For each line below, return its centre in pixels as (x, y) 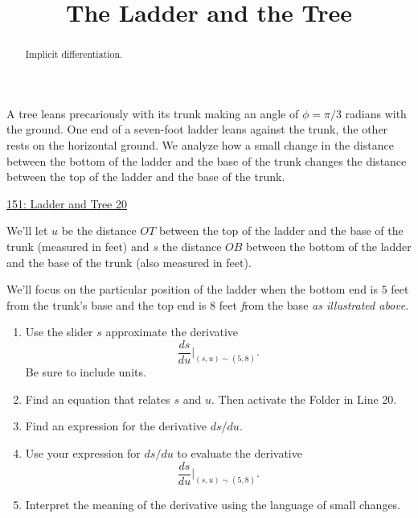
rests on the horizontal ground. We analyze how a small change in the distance (200, 145)
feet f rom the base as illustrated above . (314, 304)
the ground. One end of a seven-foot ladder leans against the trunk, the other (197, 129)
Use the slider (59, 332)
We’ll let (27, 230)
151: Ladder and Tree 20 (67, 203)
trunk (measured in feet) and (78, 246)
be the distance (99, 230)
